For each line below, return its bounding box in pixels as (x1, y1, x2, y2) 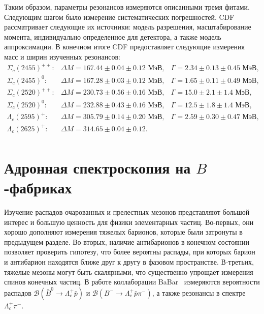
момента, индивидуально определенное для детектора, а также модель (4, 31, 221, 42)
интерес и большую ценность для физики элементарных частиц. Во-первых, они (4, 216, 254, 227)
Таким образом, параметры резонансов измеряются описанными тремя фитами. (4, 2, 250, 12)
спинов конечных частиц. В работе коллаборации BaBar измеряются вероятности (4, 276, 260, 287)
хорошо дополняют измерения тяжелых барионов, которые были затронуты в (4, 226, 243, 237)
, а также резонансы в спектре (152, 287, 246, 298)
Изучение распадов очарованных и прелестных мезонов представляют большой (4, 207, 250, 217)
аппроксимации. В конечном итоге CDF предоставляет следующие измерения (4, 41, 245, 52)
